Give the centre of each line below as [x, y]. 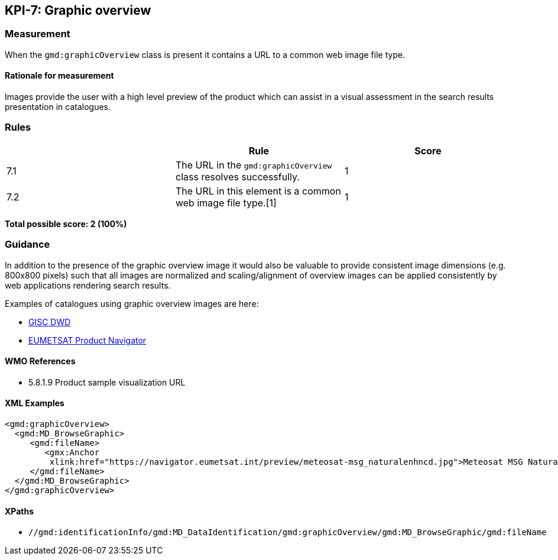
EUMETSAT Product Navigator [87, 340]
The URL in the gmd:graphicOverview [254, 165]
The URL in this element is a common [258, 191]
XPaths [20, 511]
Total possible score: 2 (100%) [66, 224]
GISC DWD [50, 322]
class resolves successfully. [237, 177]
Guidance [27, 245]
